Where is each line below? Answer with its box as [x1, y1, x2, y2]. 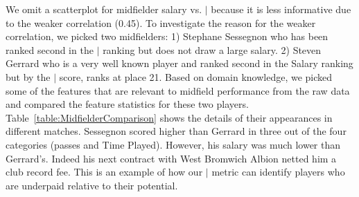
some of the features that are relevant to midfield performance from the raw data [6, 83, 350, 97]
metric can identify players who [211, 165, 345, 179]
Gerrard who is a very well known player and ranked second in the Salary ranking [6, 56, 353, 71]
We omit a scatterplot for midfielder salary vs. [6, 2, 202, 16]
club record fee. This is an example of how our [6, 165, 203, 179]
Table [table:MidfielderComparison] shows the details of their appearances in [6, 110, 333, 124]
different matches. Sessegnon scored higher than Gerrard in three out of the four [6, 124, 347, 138]
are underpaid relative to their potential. [6, 178, 178, 192]
